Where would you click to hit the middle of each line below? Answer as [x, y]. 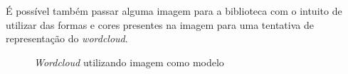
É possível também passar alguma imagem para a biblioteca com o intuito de [174, 11]
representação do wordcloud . [67, 38]
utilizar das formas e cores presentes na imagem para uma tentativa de [160, 24]
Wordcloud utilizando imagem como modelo [129, 62]
